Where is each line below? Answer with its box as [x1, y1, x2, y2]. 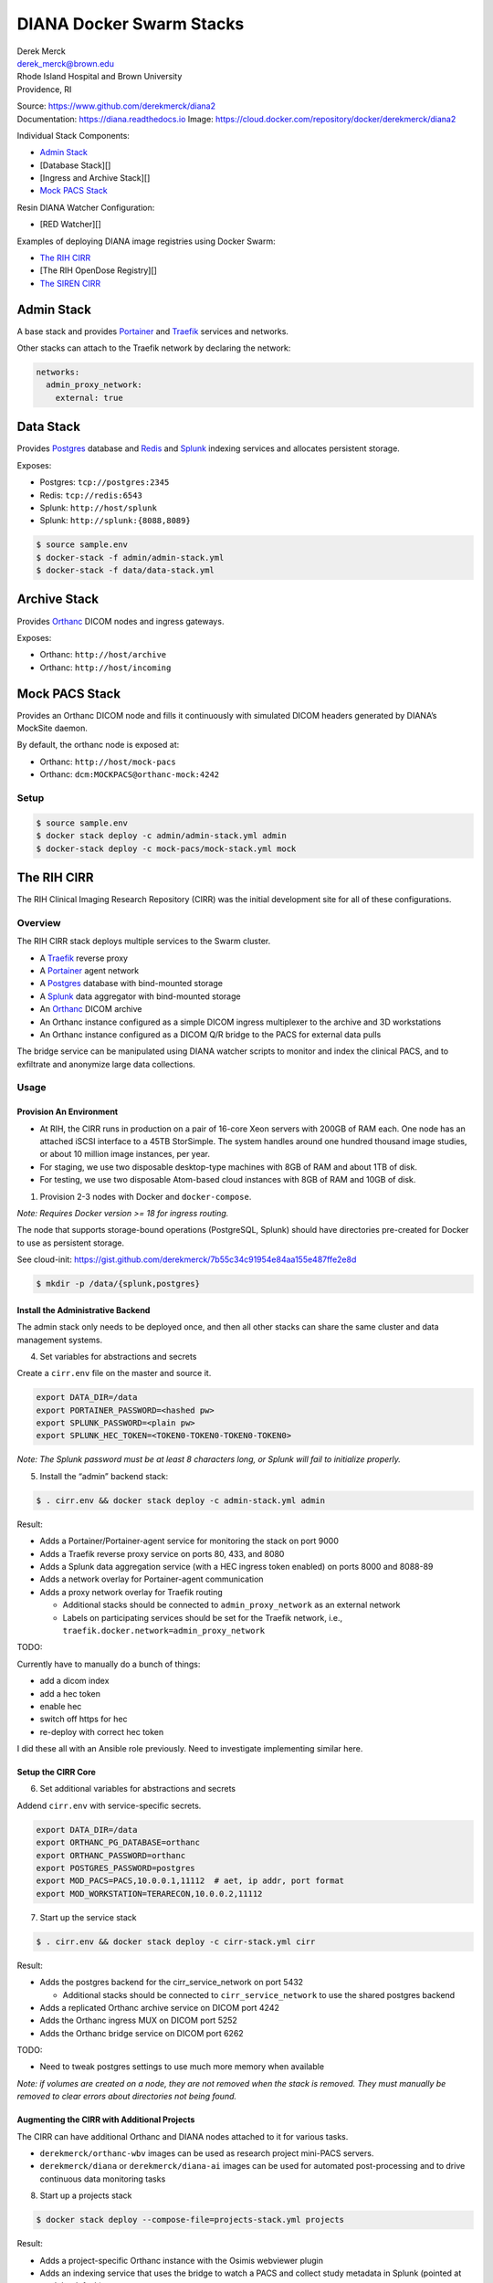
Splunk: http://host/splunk [39, 502, 157, 513]
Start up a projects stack [39, 2190, 132, 2201]
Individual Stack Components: [16, 130, 130, 141]
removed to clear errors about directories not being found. [16, 2091, 237, 2102]
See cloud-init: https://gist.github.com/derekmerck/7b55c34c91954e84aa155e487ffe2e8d [16, 1254, 357, 1265]
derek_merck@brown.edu [16, 58, 114, 68]
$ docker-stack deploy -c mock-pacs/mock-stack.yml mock [36, 843, 297, 854]
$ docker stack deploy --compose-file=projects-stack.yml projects [36, 2215, 345, 2225]
